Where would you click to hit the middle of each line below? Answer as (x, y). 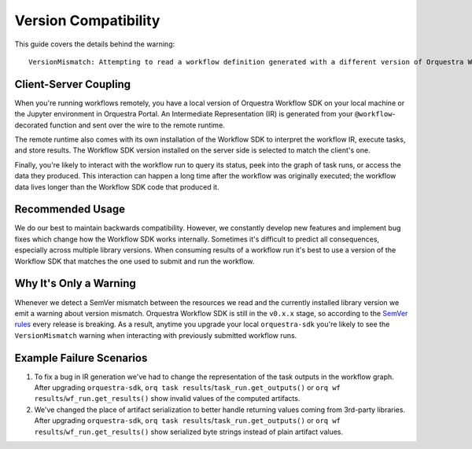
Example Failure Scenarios (81, 358)
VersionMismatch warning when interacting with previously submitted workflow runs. (156, 335)
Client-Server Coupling (73, 84)
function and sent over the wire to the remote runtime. (138, 125)
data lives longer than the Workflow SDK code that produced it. (117, 187)
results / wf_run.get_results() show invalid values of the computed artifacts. (167, 399)
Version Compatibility (87, 20)
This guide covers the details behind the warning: (95, 44)
